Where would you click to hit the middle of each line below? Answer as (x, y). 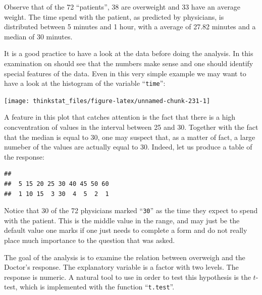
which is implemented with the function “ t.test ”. (97, 287)
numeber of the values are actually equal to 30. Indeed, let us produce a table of (128, 147)
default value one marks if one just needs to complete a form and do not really (126, 230)
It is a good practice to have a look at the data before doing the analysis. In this (129, 53)
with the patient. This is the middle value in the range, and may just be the (122, 220)
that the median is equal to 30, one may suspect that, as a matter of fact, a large (130, 137)
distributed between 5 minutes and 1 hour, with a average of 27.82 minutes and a (130, 27)
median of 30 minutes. (38, 36)
